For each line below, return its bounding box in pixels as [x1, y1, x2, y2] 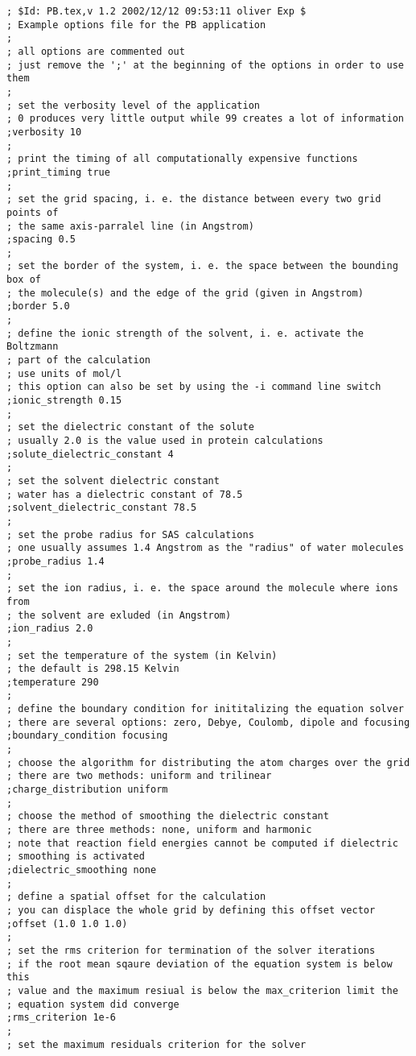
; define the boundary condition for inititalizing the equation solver [6, 703, 404, 715]
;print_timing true [6, 166, 110, 178]
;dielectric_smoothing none [6, 864, 157, 876]
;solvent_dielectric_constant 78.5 [6, 502, 197, 514]
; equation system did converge [6, 998, 179, 1010]
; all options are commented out [6, 45, 185, 57]
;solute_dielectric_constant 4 [6, 448, 174, 460]
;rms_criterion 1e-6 [6, 1012, 117, 1024]
